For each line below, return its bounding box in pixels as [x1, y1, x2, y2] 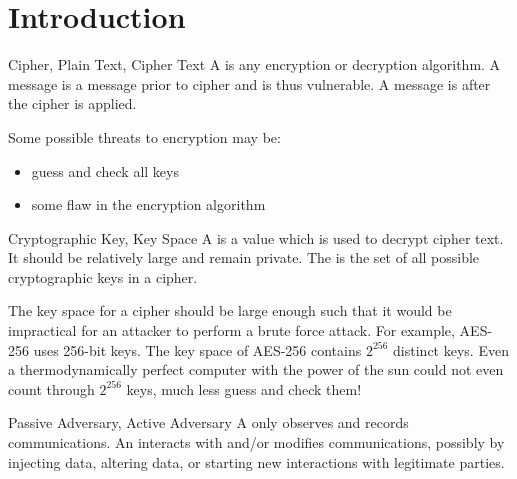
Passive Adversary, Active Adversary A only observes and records [8, 412, 409, 433]
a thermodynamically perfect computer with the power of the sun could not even [8, 359, 504, 380]
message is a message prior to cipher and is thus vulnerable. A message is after [8, 73, 491, 94]
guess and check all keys [31, 160, 179, 181]
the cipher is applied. [8, 93, 137, 114]
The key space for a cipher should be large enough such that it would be [8, 300, 452, 321]
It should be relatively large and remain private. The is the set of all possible [8, 247, 480, 268]
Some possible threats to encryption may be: [8, 126, 281, 147]
